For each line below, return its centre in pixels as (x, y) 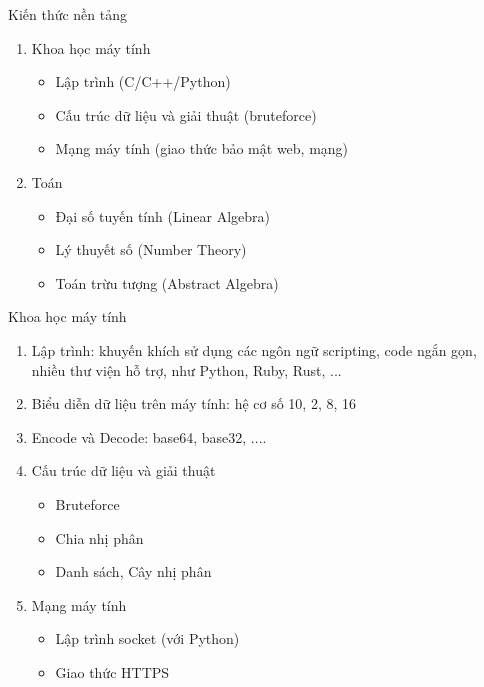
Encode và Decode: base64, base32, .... (149, 436)
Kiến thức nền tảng (68, 14)
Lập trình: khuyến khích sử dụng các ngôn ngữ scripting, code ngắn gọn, (254, 349)
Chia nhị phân (99, 537)
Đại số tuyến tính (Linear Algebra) (163, 215)
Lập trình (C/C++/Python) (143, 81)
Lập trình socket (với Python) (147, 638)
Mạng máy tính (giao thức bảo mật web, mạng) (202, 148)
